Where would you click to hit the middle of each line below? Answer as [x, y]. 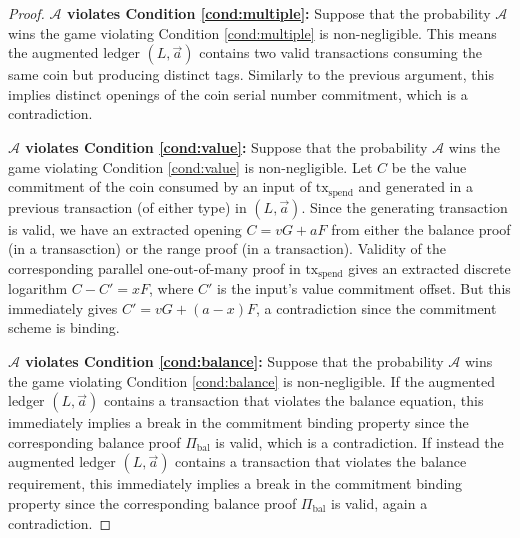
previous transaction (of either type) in [127, 206]
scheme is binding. [64, 327]
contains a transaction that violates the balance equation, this [293, 400]
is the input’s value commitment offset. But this [364, 288]
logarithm [38, 288]
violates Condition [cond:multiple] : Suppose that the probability [278, 13]
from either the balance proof [421, 228]
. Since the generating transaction [404, 206]
